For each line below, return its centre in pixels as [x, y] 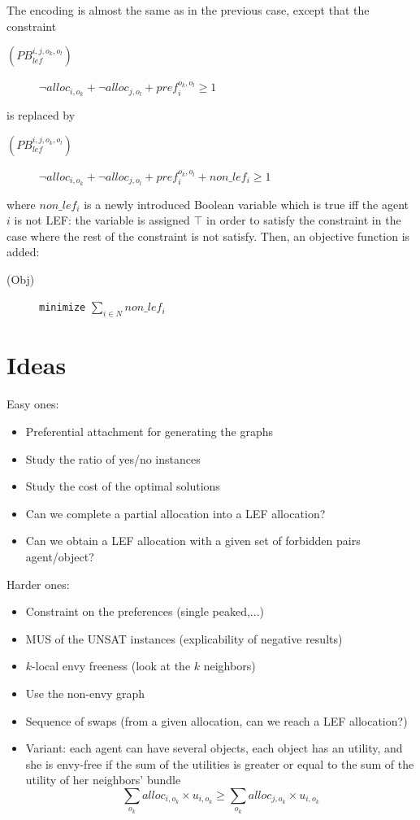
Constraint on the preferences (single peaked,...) [145, 611]
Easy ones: [33, 404]
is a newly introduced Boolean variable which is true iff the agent [247, 204]
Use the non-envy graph [85, 693]
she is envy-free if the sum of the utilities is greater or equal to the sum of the [220, 763]
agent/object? [60, 556]
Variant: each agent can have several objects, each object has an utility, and [214, 748]
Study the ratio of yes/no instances [113, 458]
